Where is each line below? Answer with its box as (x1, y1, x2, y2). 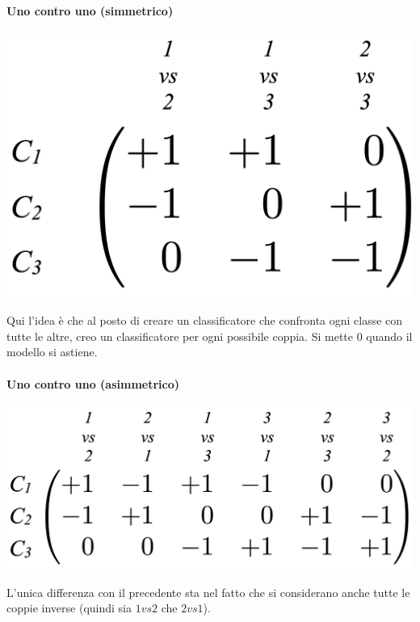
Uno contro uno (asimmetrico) (6, 375, 179, 392)
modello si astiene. (6, 343, 98, 360)
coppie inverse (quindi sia (6, 599, 132, 616)
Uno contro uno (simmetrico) (6, 2, 174, 19)
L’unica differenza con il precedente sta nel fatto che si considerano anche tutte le (6, 583, 410, 600)
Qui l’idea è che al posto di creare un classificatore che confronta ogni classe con (6, 312, 403, 329)
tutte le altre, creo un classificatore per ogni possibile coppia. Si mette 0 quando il (6, 327, 413, 344)
